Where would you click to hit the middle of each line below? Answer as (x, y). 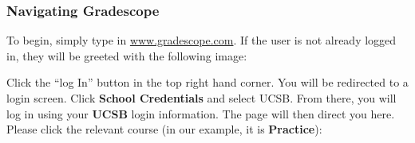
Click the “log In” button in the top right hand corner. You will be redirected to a (207, 82)
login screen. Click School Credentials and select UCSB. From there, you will (202, 98)
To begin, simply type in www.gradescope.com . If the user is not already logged (202, 40)
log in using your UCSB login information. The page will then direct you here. (201, 113)
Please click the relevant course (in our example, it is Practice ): (164, 129)
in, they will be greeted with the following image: (127, 55)
